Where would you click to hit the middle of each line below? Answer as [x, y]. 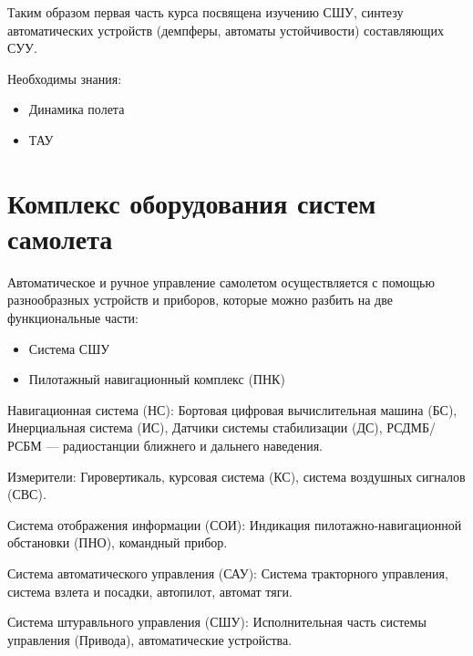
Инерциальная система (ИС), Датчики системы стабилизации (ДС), [195, 427]
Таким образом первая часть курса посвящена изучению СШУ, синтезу [206, 12]
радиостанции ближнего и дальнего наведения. [193, 446]
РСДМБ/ [411, 427]
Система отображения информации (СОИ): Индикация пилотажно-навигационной [235, 524]
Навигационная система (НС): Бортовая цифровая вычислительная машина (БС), [232, 409]
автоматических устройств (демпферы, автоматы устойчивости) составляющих [226, 30]
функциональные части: [73, 318]
